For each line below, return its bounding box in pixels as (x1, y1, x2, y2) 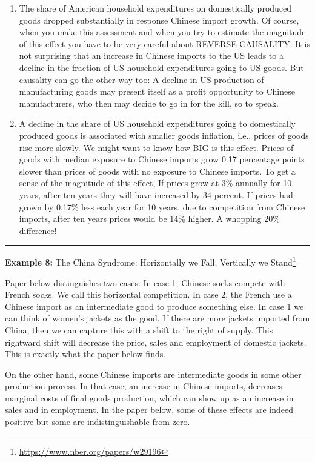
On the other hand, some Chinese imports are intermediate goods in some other (5, 367, 302, 380)
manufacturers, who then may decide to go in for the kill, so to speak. (19, 96, 279, 109)
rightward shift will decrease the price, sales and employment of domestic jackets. (5, 335, 307, 348)
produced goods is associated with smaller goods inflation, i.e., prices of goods (19, 129, 309, 141)
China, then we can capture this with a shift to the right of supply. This (5, 323, 273, 336)
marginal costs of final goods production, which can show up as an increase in (5, 391, 294, 404)
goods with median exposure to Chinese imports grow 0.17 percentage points (19, 153, 305, 166)
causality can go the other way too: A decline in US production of (19, 73, 264, 85)
